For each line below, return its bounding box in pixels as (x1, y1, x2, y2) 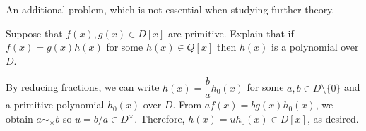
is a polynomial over (271, 39, 359, 54)
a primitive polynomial (6, 97, 105, 112)
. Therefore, (134, 111, 185, 126)
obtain (6, 111, 33, 126)
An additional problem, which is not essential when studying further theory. (6, 2, 335, 16)
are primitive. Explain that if (168, 25, 294, 40)
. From (172, 97, 202, 112)
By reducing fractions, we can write (6, 80, 160, 94)
